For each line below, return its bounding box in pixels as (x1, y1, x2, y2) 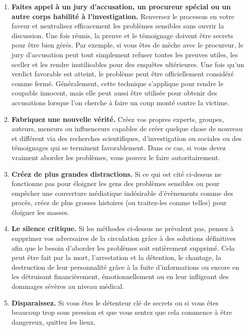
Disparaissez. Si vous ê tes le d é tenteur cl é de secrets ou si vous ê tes (11, 297, 219, 307)
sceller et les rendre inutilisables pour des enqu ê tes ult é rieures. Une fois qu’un (11, 59, 245, 69)
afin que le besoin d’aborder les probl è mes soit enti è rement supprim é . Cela (11, 242, 235, 253)
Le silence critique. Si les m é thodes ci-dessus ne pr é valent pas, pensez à (11, 223, 234, 234)
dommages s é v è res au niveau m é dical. (11, 281, 124, 291)
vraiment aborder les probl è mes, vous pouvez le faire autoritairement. (11, 152, 220, 162)
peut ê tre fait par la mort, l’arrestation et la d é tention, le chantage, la (11, 252, 222, 262)
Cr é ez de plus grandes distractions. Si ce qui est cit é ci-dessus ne (11, 168, 222, 179)
